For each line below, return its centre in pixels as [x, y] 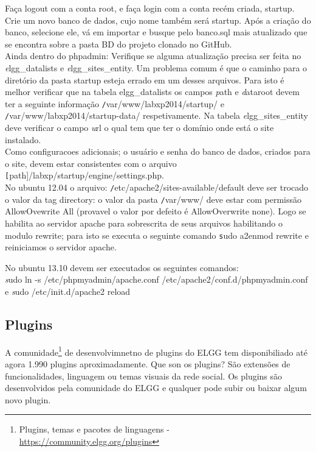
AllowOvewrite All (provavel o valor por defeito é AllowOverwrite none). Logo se [156, 211]
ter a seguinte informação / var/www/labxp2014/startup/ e [115, 103]
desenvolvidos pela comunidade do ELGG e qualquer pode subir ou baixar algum [156, 388]
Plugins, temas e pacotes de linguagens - [94, 429]
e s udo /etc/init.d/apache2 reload [68, 291]
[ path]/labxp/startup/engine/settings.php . [84, 175]
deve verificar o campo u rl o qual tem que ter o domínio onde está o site [139, 128]
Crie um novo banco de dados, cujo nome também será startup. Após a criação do [158, 20]
